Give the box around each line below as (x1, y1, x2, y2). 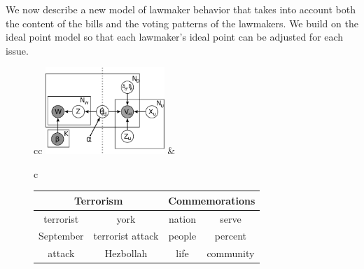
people (168, 228, 197, 243)
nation (169, 211, 196, 226)
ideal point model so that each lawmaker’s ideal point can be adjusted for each (6, 29, 344, 44)
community (206, 246, 255, 261)
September (38, 228, 84, 243)
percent (214, 228, 247, 243)
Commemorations (168, 193, 255, 207)
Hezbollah (104, 246, 148, 261)
